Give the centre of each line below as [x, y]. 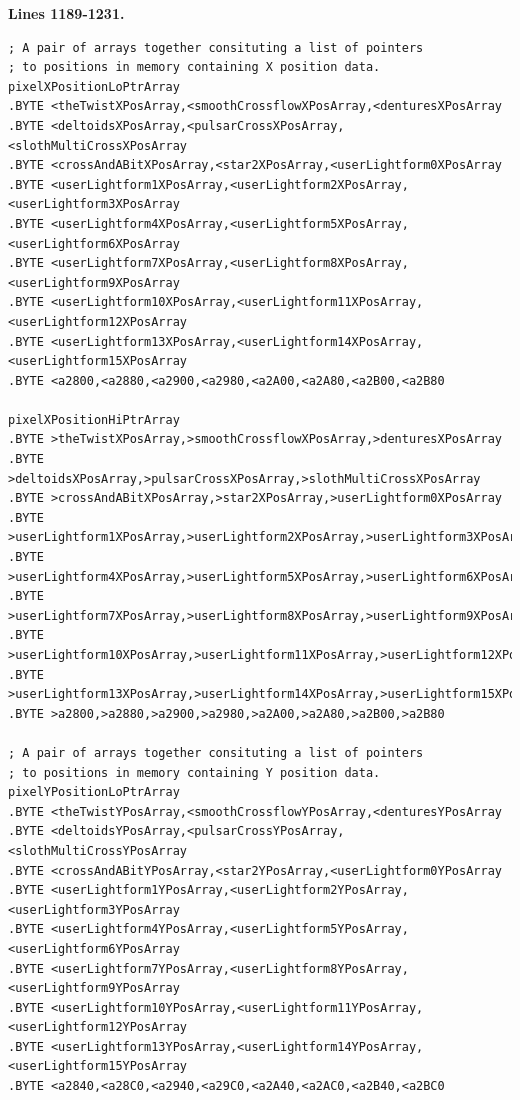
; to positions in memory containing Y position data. [194, 772]
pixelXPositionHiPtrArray [94, 419]
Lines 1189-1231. [66, 13]
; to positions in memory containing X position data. [194, 67]
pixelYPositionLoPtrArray [94, 792]
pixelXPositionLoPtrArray [94, 86]
